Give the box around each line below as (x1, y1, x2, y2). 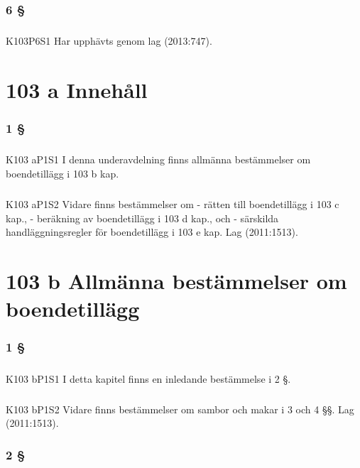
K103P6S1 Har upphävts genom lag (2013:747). (6, 33, 212, 48)
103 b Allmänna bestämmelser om (6, 266, 347, 295)
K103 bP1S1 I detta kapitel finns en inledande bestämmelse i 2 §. (6, 371, 291, 386)
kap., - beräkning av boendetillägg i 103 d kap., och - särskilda (6, 210, 279, 225)
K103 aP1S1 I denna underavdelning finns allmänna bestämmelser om (6, 152, 311, 167)
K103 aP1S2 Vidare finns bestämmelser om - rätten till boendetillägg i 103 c (6, 196, 339, 211)
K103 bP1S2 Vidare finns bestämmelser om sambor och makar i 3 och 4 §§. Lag (6, 401, 354, 416)
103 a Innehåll (6, 75, 148, 104)
